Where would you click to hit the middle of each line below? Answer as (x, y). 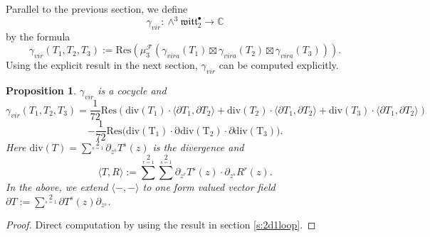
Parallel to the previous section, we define (97, 9)
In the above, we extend (57, 187)
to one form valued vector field (209, 187)
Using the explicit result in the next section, (102, 65)
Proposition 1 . (41, 90)
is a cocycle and (132, 90)
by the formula (38, 36)
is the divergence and (198, 147)
